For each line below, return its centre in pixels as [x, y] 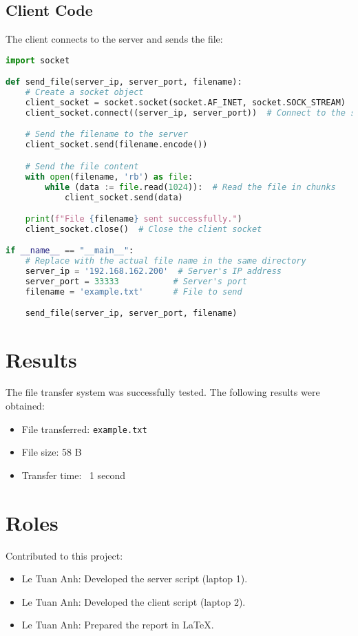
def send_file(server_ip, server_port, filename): [124, 82]
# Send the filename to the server [106, 135]
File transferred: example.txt [84, 428]
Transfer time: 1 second [74, 475]
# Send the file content [82, 166]
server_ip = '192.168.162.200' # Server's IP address [153, 272]
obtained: [25, 406]
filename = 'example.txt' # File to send [134, 291]
